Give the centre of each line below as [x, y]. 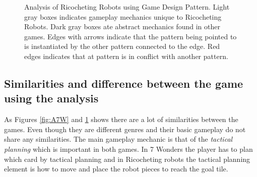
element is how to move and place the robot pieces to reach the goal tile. [116, 169]
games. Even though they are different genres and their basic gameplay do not [125, 129]
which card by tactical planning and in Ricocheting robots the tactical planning [127, 159]
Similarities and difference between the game [124, 83]
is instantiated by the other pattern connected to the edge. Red [122, 46]
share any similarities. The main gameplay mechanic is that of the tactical [118, 139]
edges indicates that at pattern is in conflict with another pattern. [126, 56]
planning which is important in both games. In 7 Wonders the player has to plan [128, 149]
